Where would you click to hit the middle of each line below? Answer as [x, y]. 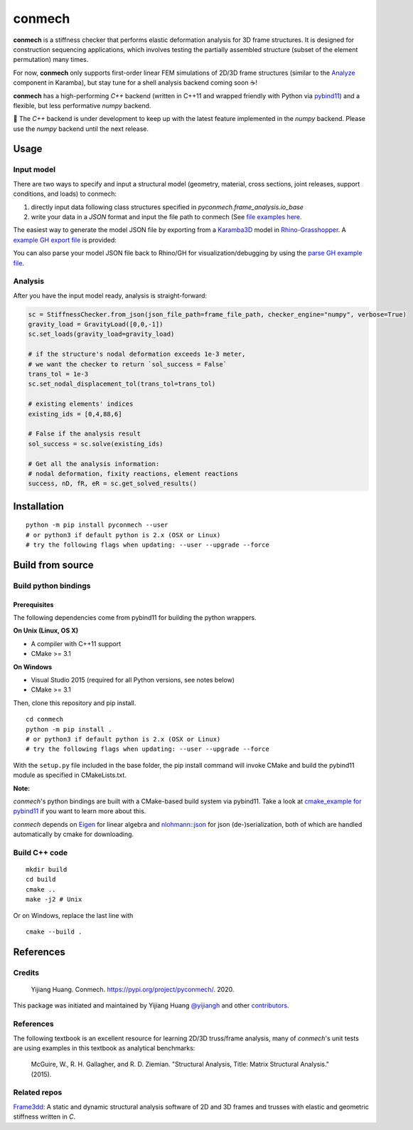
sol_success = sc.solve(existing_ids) [96, 444]
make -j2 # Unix [54, 899]
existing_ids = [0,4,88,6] [75, 414]
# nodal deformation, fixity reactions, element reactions [133, 474]
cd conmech [45, 719]
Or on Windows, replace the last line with [73, 915]
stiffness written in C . [44, 1116]
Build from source [53, 565]
